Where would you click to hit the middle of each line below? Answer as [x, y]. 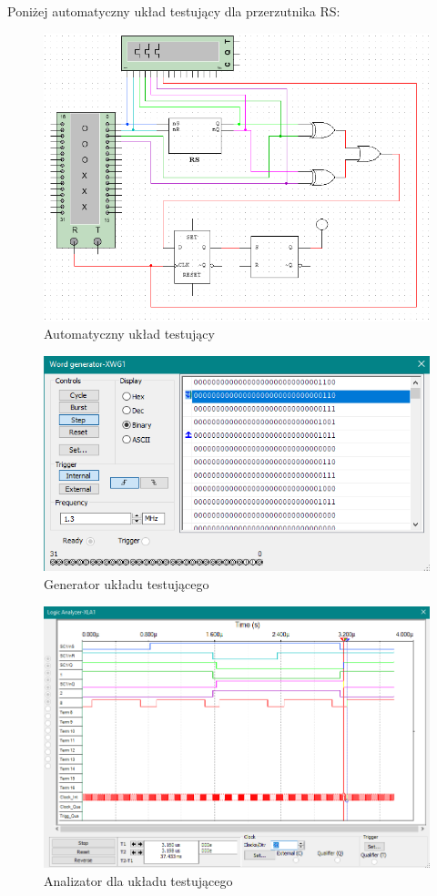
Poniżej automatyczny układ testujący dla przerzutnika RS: [174, 11]
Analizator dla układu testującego [138, 880]
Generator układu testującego [127, 584]
